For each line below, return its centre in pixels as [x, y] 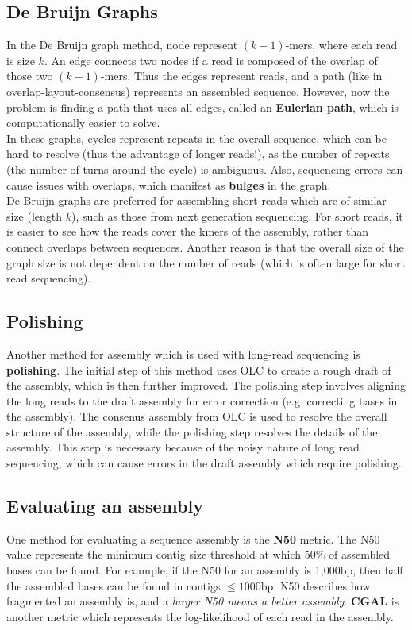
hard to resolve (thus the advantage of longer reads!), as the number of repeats [198, 154]
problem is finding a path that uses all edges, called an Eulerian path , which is [203, 107]
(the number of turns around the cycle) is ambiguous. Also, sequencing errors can [205, 169]
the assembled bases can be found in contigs [114, 585]
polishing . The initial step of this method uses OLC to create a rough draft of [199, 369]
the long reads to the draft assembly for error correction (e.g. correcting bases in [202, 400]
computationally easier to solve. [83, 123]
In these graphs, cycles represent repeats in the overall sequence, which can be [196, 138]
